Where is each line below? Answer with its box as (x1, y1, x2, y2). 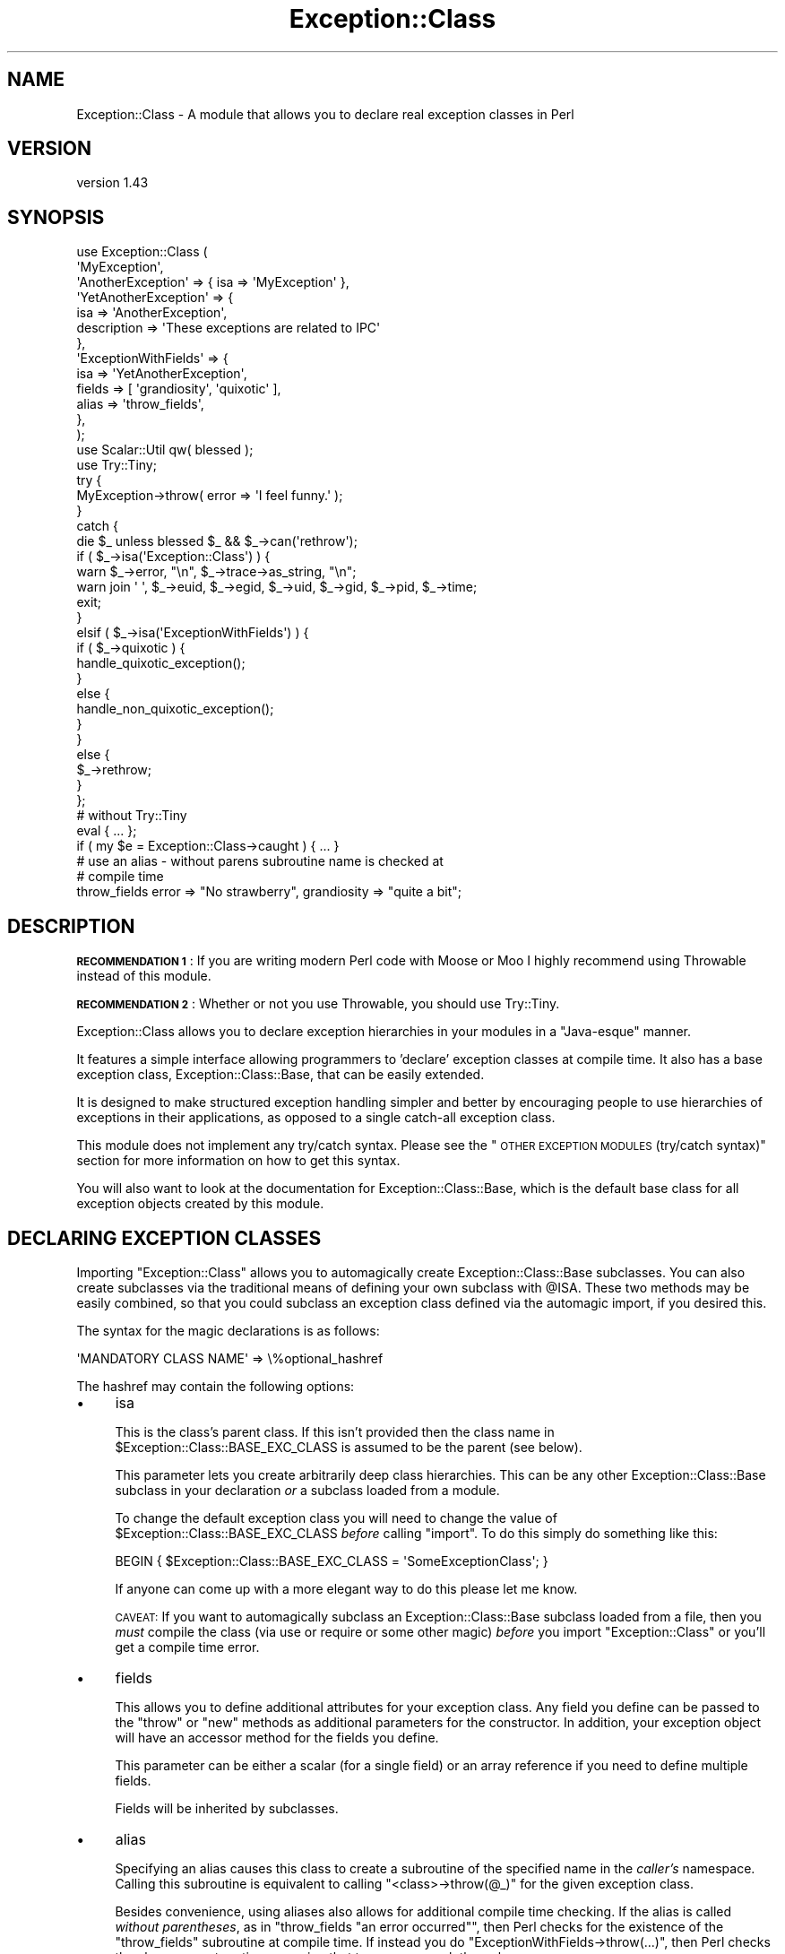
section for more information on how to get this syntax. (76, 1153, 401, 1169)
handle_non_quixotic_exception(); (76, 701, 274, 717)
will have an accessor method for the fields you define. (115, 1729, 439, 1745)
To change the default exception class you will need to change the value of (115, 1509, 557, 1526)
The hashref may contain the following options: (76, 1378, 355, 1394)
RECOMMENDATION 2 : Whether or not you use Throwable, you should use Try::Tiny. (76, 996, 560, 1012)
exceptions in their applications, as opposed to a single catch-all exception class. (76, 1110, 556, 1126)
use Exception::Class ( (76, 244, 208, 260)
